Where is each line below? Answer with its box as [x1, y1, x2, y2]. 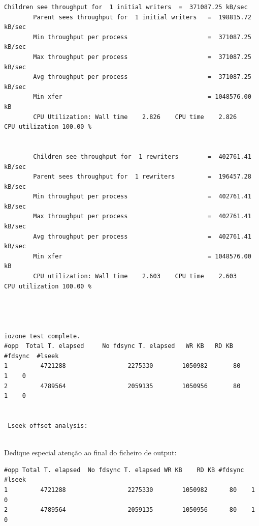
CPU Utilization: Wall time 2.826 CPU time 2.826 [33, 113, 237, 121]
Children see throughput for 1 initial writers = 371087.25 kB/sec [4, 4, 248, 11]
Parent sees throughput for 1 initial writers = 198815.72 [33, 13, 251, 21]
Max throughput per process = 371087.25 [33, 53, 251, 61]
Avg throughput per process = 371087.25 [33, 73, 251, 81]
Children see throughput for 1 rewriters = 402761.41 [33, 153, 251, 160]
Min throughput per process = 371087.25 [33, 33, 251, 41]
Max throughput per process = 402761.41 [33, 213, 251, 220]
